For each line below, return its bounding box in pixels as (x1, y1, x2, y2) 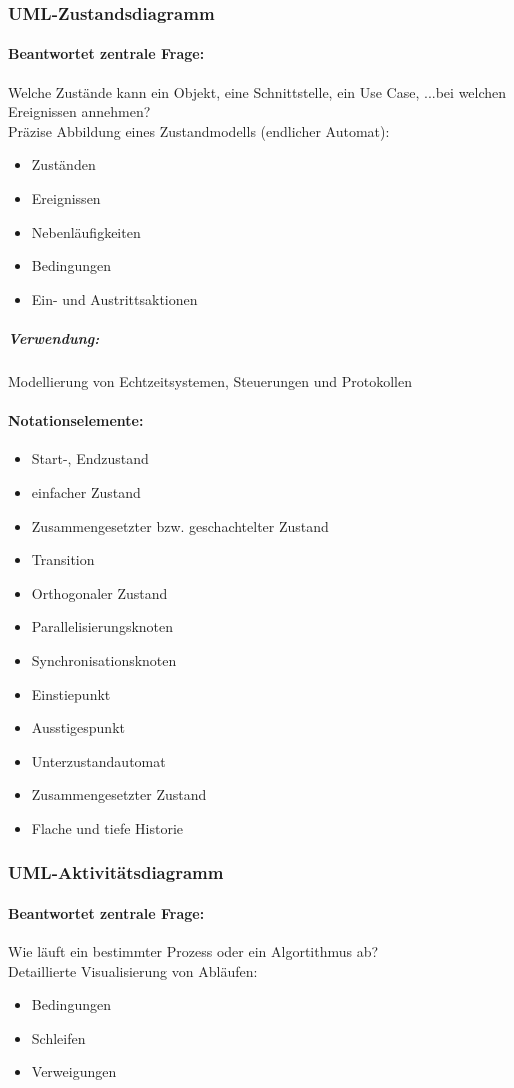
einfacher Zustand (31, 481, 141, 502)
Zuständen (31, 154, 96, 175)
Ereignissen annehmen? (8, 101, 151, 122)
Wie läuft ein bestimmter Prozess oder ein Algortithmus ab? (8, 941, 379, 962)
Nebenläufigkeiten (31, 221, 141, 242)
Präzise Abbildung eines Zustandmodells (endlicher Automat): (8, 120, 390, 141)
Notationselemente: (8, 410, 144, 431)
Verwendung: (8, 327, 100, 348)
